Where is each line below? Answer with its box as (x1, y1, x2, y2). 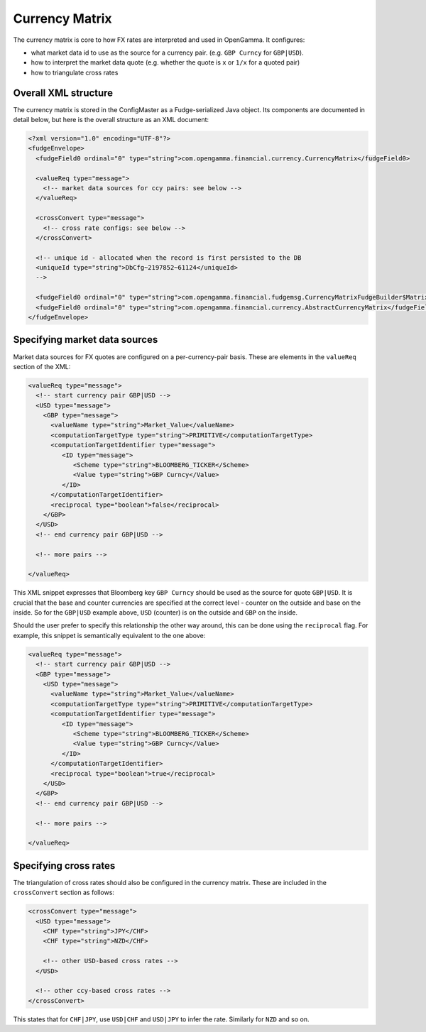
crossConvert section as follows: (13, 888, 115, 897)
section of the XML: (13, 362, 71, 370)
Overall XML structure (13, 87, 114, 99)
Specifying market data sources (13, 334, 158, 346)
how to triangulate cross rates (31, 68, 119, 77)
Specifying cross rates (13, 860, 116, 872)
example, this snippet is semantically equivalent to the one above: (13, 631, 206, 639)
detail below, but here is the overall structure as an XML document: (13, 116, 209, 124)
